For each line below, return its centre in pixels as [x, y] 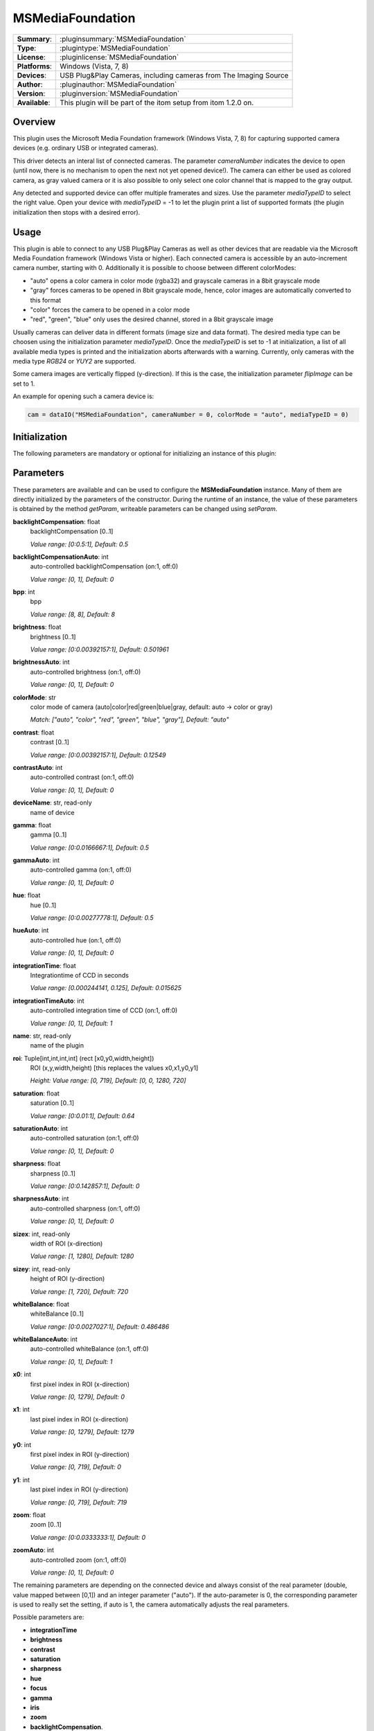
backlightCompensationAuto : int [61, 557]
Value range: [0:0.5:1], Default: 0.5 [79, 544]
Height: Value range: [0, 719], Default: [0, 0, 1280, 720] [108, 1081]
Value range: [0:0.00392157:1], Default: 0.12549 [98, 755]
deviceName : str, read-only [53, 802]
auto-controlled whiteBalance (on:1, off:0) [89, 1349]
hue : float [27, 895]
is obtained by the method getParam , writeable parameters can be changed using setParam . [145, 509]
